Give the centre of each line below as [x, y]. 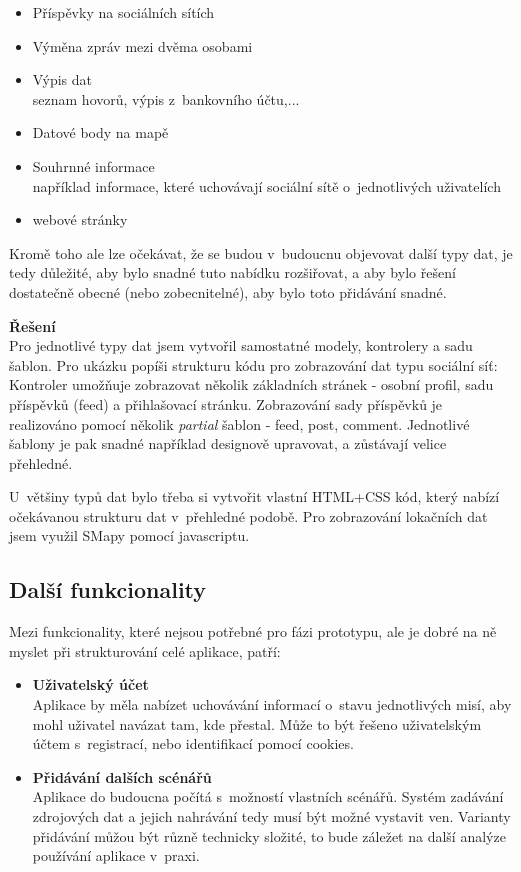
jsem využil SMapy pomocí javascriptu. [129, 535]
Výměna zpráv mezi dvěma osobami [142, 45]
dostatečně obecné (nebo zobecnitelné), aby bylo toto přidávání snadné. [228, 291]
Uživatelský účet [90, 684]
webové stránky [80, 219]
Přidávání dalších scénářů [122, 776]
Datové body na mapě [100, 132]
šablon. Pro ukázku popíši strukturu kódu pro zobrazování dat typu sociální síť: [253, 364]
